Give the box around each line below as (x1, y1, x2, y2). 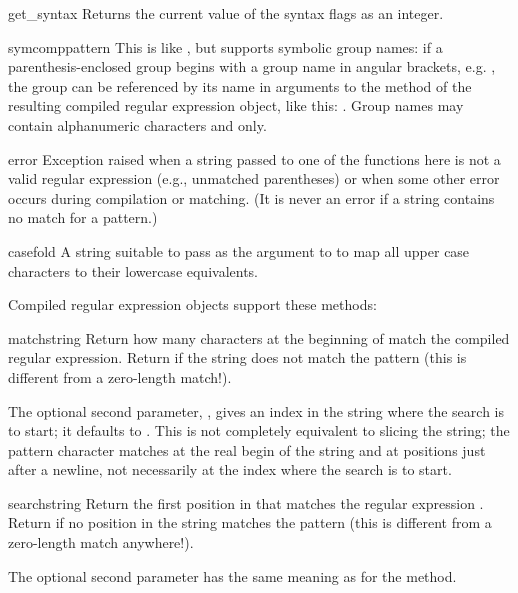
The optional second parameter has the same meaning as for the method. (8, 565, 457, 586)
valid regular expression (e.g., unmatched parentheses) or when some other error (8, 168, 500, 189)
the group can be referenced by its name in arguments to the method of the (8, 75, 472, 96)
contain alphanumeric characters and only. (8, 114, 267, 135)
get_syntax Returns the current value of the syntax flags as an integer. (8, 3, 444, 23)
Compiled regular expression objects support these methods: (8, 294, 377, 315)
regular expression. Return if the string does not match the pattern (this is (8, 347, 467, 368)
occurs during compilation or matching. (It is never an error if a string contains (8, 187, 495, 208)
